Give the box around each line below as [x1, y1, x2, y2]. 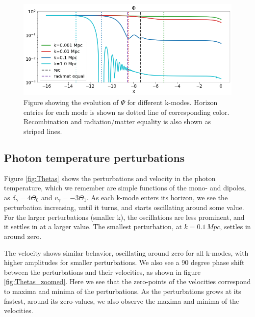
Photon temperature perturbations [4, 150, 185, 165]
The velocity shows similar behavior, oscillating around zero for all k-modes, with [4, 247, 249, 258]
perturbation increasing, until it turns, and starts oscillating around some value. [4, 202, 244, 212]
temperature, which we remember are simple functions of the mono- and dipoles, [4, 183, 246, 193]
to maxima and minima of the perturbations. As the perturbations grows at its [4, 286, 241, 296]
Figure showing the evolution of [24, 97, 119, 107]
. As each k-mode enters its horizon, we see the [86, 192, 228, 202]
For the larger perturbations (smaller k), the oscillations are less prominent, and [4, 211, 245, 222]
